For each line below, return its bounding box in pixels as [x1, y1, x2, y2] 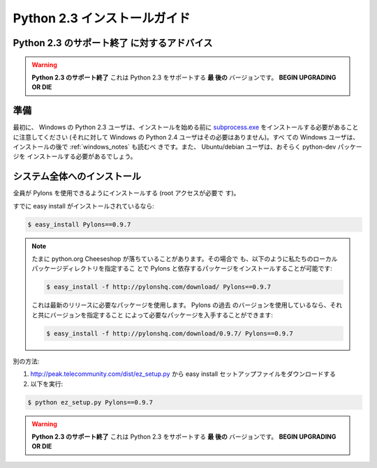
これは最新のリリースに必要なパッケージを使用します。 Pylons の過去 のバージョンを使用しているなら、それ [31, 301, 343, 310]
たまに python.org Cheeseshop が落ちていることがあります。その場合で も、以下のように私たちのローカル [31, 255, 338, 263]
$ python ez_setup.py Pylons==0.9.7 [27, 398, 154, 406]
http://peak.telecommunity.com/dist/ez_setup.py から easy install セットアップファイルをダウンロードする [30, 370, 337, 378]
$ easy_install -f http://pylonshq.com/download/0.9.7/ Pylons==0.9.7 [46, 329, 293, 338]
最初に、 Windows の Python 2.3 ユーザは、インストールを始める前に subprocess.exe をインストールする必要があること [13, 123, 359, 132]
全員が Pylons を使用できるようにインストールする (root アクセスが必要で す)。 [13, 189, 240, 197]
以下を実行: [30, 379, 64, 388]
